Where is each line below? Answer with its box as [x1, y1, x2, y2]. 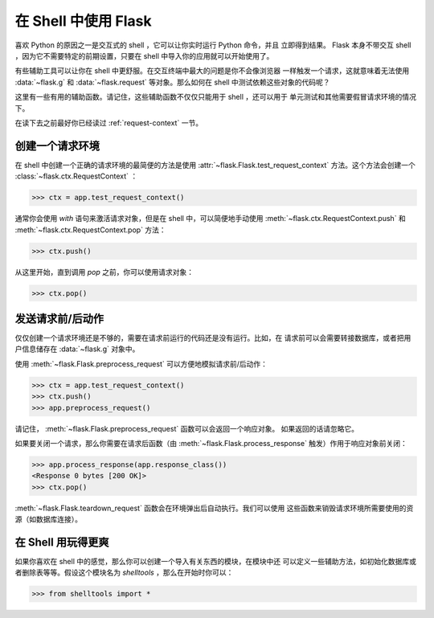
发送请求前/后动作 [14, 312, 104, 325]
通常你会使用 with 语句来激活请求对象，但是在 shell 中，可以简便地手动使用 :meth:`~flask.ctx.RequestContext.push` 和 [14, 214, 406, 223]
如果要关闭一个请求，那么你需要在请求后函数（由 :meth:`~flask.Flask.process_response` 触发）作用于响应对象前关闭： [14, 438, 407, 448]
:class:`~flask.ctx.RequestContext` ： [14, 171, 138, 181]
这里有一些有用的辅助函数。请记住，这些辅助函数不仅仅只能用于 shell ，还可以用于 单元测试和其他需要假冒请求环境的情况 [14, 92, 417, 102]
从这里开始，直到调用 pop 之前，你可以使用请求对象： [14, 267, 194, 276]
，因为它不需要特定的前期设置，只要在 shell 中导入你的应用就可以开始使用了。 [14, 51, 274, 60]
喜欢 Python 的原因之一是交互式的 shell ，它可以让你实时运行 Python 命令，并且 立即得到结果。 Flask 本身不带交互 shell [14, 40, 411, 50]
